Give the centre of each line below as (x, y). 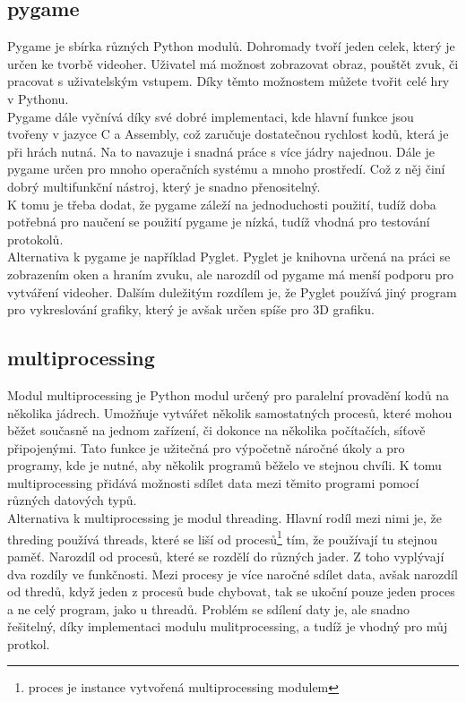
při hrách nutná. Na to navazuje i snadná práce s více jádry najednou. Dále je (221, 151)
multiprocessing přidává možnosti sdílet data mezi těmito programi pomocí (213, 482)
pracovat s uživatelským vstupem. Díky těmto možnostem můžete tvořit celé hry (229, 81)
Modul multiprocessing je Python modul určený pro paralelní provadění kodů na (228, 394)
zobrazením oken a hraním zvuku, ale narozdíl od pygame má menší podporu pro (231, 274)
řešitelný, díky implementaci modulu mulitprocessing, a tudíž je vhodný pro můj (228, 626)
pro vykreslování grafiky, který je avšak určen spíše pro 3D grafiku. (191, 309)
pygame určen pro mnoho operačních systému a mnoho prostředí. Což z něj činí (226, 169)
